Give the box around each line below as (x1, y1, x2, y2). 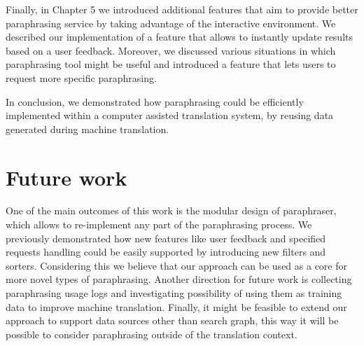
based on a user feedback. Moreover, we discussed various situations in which (6, 43, 336, 57)
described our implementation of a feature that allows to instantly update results (6, 29, 353, 44)
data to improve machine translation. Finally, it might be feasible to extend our (6, 299, 347, 314)
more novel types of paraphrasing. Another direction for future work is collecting (6, 272, 352, 286)
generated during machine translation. (6, 121, 169, 136)
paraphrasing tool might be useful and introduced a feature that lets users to (6, 57, 336, 71)
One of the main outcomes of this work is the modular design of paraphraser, (6, 203, 337, 218)
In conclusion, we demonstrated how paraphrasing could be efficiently (6, 94, 304, 109)
